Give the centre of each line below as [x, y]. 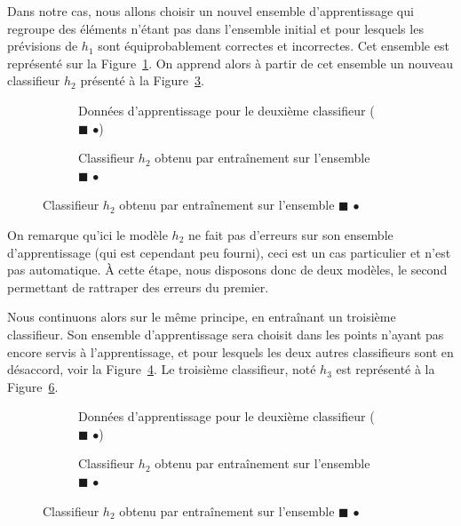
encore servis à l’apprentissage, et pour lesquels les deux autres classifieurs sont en [230, 351]
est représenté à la [385, 369]
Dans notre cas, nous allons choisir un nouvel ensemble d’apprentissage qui [211, 11]
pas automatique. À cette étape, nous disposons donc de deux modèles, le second [227, 270]
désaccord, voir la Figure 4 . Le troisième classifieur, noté [162, 369]
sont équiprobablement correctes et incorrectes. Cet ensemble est [274, 46]
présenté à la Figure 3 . [142, 80]
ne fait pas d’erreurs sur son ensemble [291, 234]
